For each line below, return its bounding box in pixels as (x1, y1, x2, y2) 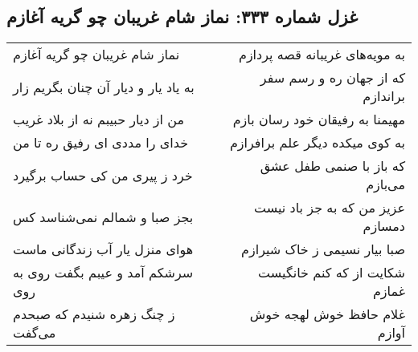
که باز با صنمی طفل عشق (260, 156, 405, 176)
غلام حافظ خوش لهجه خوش (249, 305, 405, 324)
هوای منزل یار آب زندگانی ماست (13, 240, 194, 259)
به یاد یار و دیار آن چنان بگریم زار (13, 77, 195, 96)
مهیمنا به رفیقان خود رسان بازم (232, 110, 405, 129)
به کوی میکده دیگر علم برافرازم (229, 133, 405, 152)
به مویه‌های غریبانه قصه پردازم (238, 45, 405, 64)
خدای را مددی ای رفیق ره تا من (13, 133, 189, 152)
